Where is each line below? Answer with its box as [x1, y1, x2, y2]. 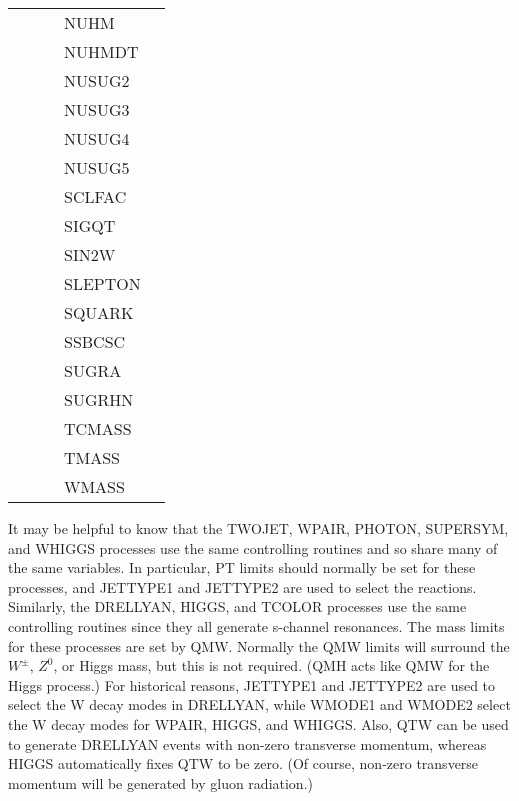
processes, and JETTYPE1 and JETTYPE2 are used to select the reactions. [8, 576, 477, 597]
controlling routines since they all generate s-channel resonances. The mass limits [8, 615, 505, 636]
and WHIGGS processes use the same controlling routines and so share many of [8, 537, 498, 558]
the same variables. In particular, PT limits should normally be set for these [8, 557, 476, 578]
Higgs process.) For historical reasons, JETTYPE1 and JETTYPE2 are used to [8, 674, 496, 695]
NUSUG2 [64, 69, 130, 92]
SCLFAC [64, 185, 127, 208]
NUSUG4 [64, 127, 130, 150]
